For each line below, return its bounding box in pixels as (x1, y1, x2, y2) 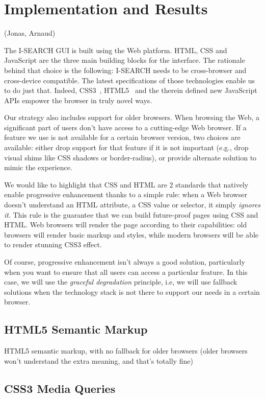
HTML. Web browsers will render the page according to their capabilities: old (4, 219, 247, 230)
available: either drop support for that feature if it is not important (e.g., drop (4, 142, 249, 153)
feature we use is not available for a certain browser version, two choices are (4, 132, 241, 143)
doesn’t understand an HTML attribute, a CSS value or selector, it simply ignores (4, 199, 261, 210)
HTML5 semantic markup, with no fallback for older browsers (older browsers (4, 345, 248, 356)
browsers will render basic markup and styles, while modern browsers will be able (4, 229, 258, 240)
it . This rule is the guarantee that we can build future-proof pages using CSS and (4, 209, 258, 220)
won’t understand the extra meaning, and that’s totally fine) (4, 355, 193, 366)
